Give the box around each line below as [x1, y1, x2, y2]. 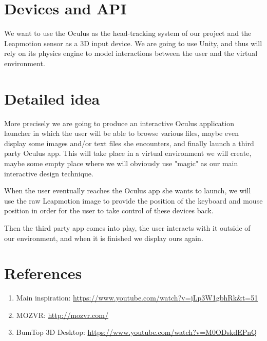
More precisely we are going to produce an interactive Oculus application [4, 117, 234, 128]
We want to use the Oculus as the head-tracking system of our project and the [4, 28, 252, 38]
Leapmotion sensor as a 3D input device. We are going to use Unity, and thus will [4, 37, 262, 48]
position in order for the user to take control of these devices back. [4, 205, 214, 216]
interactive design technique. [4, 168, 93, 178]
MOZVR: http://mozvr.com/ [16, 309, 108, 320]
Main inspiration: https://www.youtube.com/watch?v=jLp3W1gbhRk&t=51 [16, 292, 258, 303]
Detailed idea [4, 88, 100, 109]
